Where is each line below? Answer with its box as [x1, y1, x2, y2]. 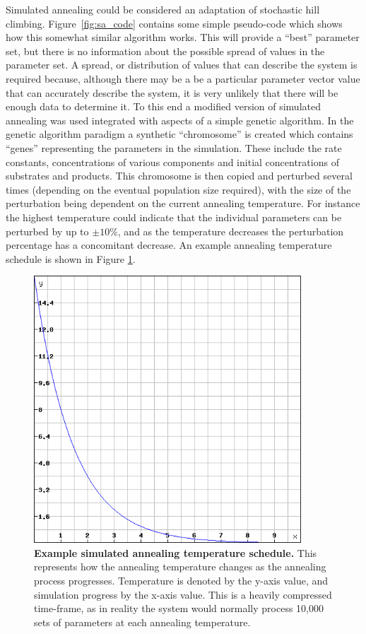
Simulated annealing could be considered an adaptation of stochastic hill [6, 2, 320, 16]
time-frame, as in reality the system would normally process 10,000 [34, 601, 324, 616]
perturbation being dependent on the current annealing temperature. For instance [6, 196, 360, 211]
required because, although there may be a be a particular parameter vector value [6, 71, 360, 86]
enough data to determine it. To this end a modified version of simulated [6, 99, 321, 114]
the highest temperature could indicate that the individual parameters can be [6, 209, 342, 224]
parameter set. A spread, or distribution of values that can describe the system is [6, 57, 358, 72]
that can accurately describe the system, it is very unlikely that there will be [6, 85, 338, 100]
